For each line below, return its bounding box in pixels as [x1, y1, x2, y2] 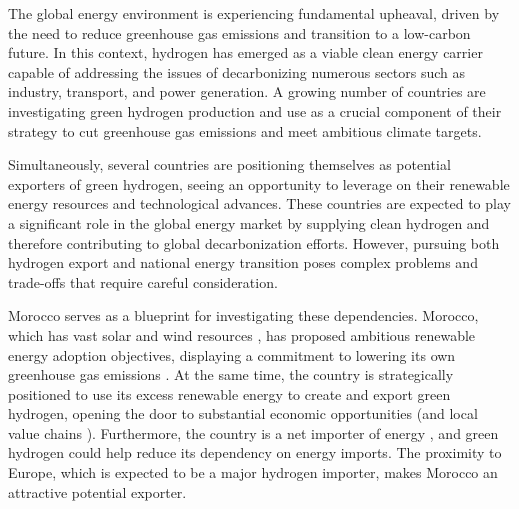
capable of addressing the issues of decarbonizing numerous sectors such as [8, 61, 466, 82]
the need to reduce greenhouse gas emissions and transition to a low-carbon [8, 22, 471, 43]
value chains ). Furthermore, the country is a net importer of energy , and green [8, 422, 499, 443]
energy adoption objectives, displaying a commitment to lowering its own [8, 344, 456, 365]
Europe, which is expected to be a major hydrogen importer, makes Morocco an [8, 462, 498, 483]
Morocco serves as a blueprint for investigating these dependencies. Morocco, [8, 305, 479, 326]
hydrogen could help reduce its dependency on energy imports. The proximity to [8, 442, 502, 463]
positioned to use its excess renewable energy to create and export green [8, 383, 451, 404]
